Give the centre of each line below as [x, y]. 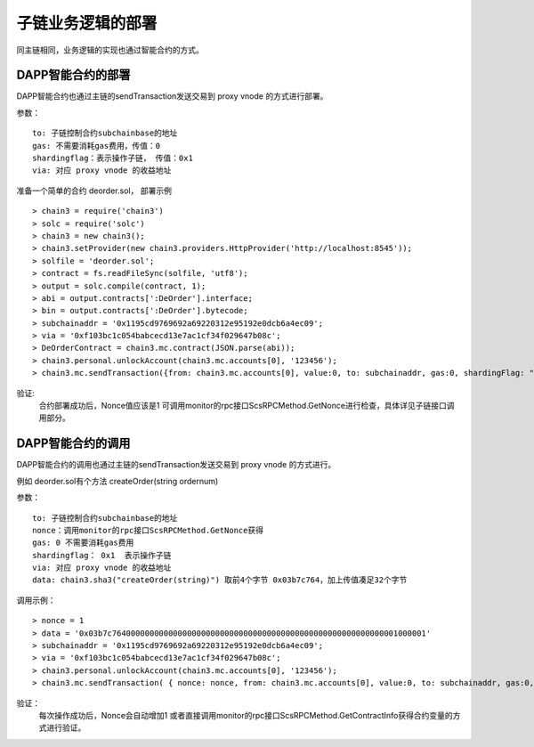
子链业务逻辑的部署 [87, 23]
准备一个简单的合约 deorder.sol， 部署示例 [94, 191]
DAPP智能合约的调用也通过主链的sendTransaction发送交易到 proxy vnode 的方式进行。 [176, 465]
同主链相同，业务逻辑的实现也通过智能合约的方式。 [110, 50]
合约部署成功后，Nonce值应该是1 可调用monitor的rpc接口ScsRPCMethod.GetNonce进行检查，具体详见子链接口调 [247, 406]
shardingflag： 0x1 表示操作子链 [102, 555]
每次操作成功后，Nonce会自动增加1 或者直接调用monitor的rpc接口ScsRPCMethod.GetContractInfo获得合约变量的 [246, 715]
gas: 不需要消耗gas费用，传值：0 [96, 146]
